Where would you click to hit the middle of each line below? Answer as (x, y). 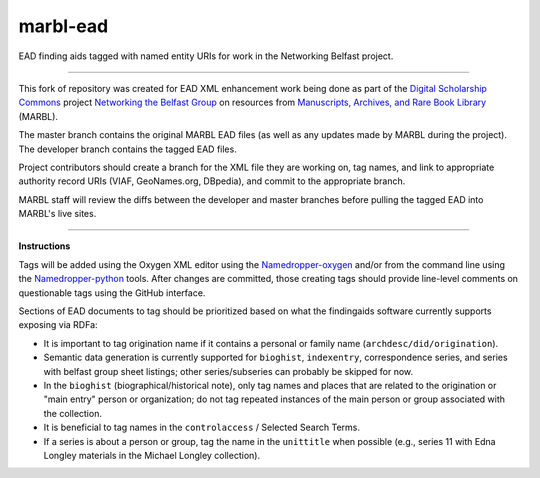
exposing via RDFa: (58, 325)
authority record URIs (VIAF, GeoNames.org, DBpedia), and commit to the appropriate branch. (212, 181)
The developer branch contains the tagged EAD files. (127, 149)
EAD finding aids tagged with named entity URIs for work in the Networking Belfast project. (206, 56)
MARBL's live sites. (57, 214)
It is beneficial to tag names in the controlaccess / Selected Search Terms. (201, 427)
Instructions (44, 246)
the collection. (72, 413)
